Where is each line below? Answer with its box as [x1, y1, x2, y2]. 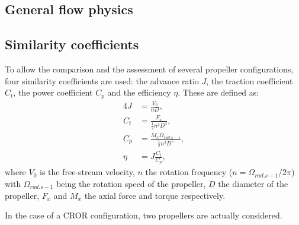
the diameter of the [218, 178, 288, 190]
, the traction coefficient [206, 74, 293, 87]
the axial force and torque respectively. [84, 189, 226, 201]
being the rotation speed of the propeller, [56, 178, 206, 190]
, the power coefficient [13, 86, 93, 99]
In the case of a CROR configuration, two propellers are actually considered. [5, 209, 282, 221]
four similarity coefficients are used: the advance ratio [5, 74, 199, 87]
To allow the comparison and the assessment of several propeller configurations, [5, 62, 294, 75]
